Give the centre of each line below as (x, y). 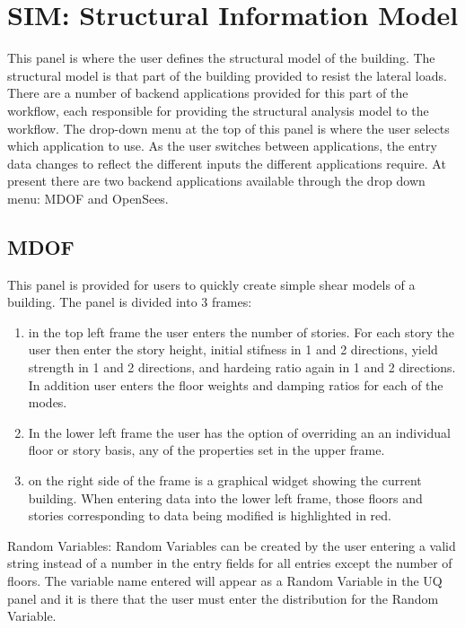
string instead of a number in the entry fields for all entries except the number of (230, 563)
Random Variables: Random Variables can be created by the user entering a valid (232, 545)
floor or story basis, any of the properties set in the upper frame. (206, 450)
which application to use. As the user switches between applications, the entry (222, 146)
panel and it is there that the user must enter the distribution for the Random (223, 598)
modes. (48, 402)
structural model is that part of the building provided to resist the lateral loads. (227, 75)
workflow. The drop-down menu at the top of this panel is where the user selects (228, 128)
